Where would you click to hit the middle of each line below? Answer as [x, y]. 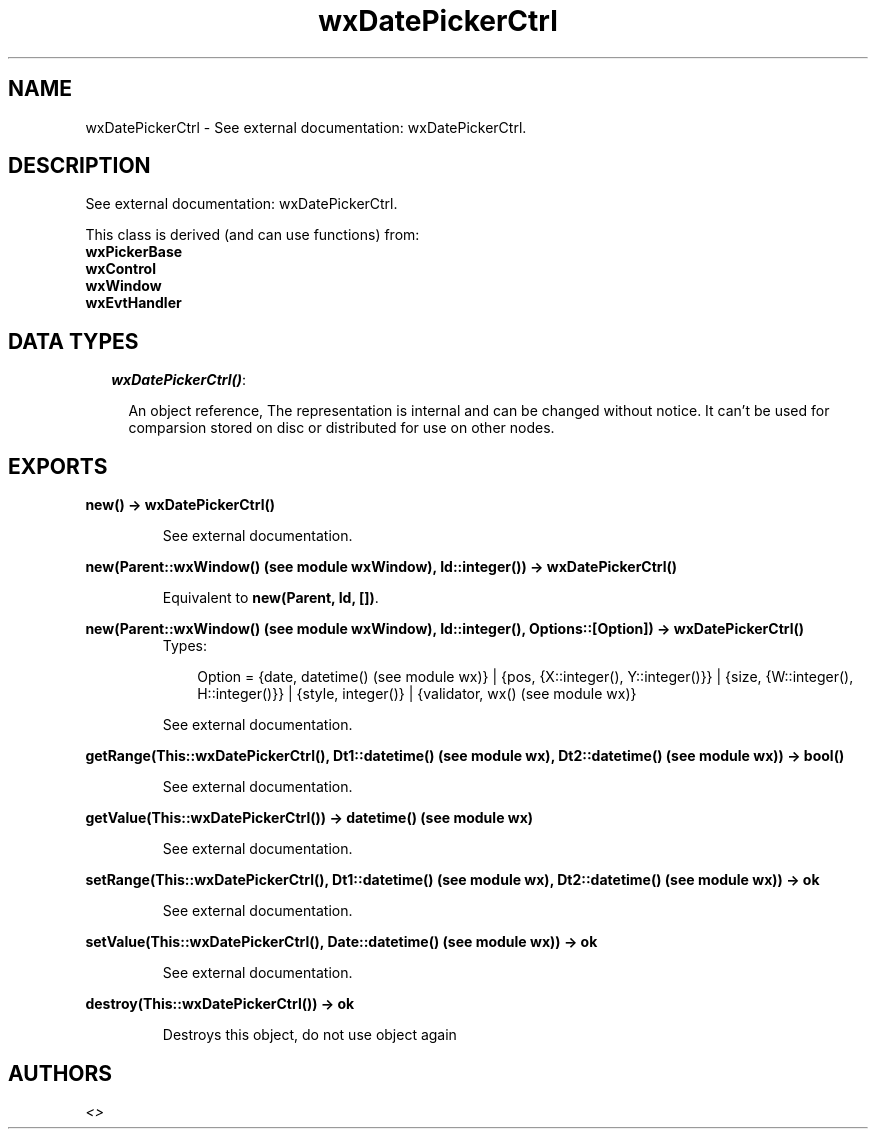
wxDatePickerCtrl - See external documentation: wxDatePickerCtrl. [306, 127]
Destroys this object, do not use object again [309, 1035]
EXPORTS [58, 466]
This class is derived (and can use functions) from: [252, 235]
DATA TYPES [73, 341]
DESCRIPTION [79, 166]
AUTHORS [60, 1073]
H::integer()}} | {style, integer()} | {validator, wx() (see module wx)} [417, 694]
